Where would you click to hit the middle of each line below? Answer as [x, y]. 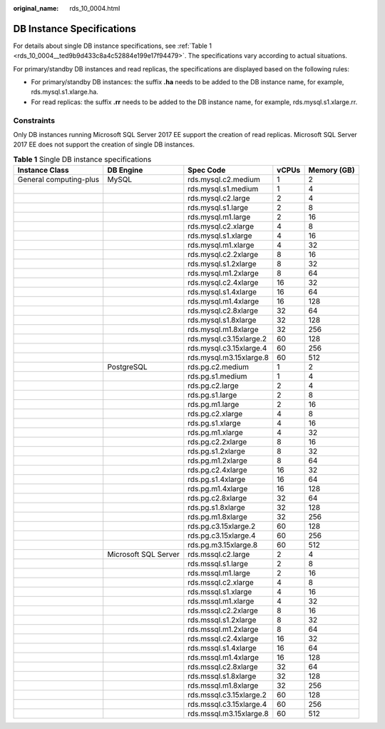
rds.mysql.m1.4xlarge [224, 301]
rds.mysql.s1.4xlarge [222, 292]
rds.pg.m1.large [214, 405]
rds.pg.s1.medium [217, 376]
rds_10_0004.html [95, 8]
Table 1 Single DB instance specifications [82, 159]
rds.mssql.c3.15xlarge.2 [227, 695]
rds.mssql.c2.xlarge [221, 583]
